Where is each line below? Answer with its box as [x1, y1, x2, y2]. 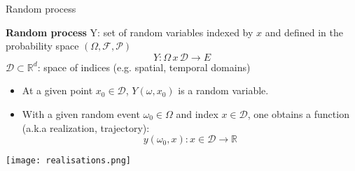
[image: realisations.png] [6, 156, 131, 166]
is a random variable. [178, 83, 269, 98]
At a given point [22, 83, 93, 98]
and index [176, 106, 218, 121]
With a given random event [22, 106, 140, 121]
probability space [6, 38, 79, 53]
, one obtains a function [247, 106, 349, 121]
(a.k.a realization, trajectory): [22, 120, 150, 135]
